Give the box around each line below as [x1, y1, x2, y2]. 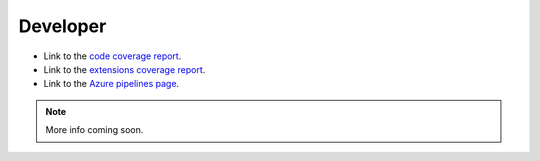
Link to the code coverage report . [43, 50, 182, 62]
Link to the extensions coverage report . [43, 63, 206, 75]
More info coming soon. [45, 124, 144, 136]
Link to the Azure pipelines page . [43, 78, 180, 90]
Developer [18, 15, 107, 37]
